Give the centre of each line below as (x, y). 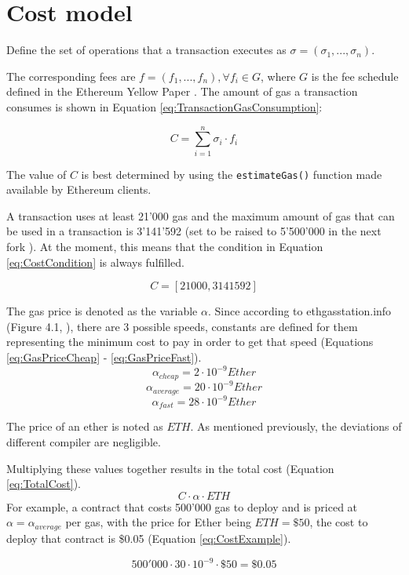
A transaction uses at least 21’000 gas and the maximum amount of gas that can (201, 215)
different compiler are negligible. (84, 442)
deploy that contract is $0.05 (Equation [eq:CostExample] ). (149, 538)
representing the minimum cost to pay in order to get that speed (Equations (190, 342)
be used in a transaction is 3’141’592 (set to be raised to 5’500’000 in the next (194, 231)
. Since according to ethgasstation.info (299, 311)
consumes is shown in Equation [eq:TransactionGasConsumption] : (164, 106)
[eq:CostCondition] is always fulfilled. (95, 262)
